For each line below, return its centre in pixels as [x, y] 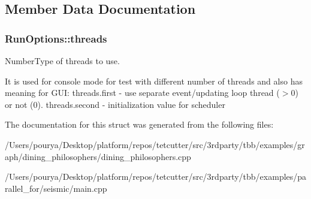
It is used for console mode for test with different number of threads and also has [154, 81]
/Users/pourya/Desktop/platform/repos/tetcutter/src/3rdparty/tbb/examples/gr [155, 144]
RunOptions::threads [56, 38]
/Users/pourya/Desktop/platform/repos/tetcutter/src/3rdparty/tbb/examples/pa [156, 177]
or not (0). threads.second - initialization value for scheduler [115, 104]
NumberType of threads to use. [62, 61]
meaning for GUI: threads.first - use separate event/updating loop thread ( [142, 93]
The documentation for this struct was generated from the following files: [139, 124]
